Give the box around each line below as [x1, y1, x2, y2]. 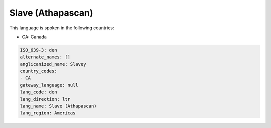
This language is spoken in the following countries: [9, 25, 114, 31]
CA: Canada [22, 34, 47, 40]
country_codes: [20, 68, 57, 74]
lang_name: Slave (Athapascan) [20, 103, 97, 109]
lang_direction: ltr [20, 96, 70, 102]
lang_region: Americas [20, 110, 76, 116]
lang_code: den [20, 89, 57, 95]
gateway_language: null [20, 82, 79, 88]
